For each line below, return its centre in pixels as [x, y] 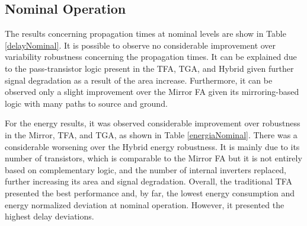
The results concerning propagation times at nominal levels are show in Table [145, 34]
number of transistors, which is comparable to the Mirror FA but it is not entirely [153, 158]
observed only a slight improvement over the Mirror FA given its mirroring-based [152, 92]
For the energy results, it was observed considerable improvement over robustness [153, 123]
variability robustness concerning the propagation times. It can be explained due [151, 57]
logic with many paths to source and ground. [86, 103]
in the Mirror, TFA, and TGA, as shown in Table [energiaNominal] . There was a [151, 134]
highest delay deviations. [49, 216]
